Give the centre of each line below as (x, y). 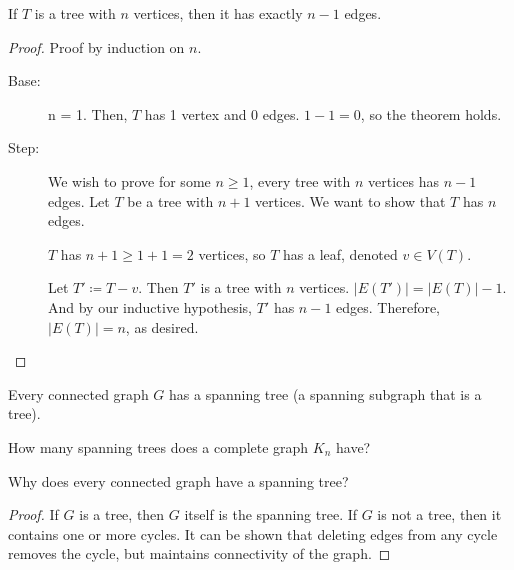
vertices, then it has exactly (218, 13)
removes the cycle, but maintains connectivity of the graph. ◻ (199, 553)
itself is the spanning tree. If (271, 514)
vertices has (403, 180)
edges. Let (79, 200)
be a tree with (170, 200)
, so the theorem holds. (431, 113)
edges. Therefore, (388, 306)
